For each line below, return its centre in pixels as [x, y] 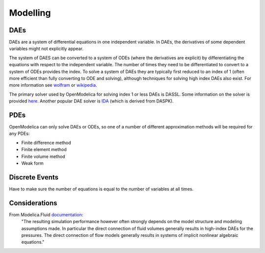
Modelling [30, 13]
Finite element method [44, 150]
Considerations [33, 203]
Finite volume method [43, 156]
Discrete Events [34, 177]
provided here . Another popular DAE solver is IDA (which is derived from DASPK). [91, 101]
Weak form [32, 163]
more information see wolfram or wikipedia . [53, 85]
